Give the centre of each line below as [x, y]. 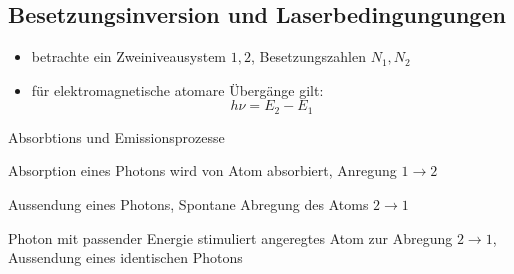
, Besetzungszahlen [308, 56]
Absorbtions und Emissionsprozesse [116, 136]
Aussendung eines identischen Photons [125, 257]
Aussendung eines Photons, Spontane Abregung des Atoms [188, 204]
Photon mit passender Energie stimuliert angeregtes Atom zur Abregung [230, 237]
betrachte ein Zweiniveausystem [129, 56]
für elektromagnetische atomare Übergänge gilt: [177, 89]
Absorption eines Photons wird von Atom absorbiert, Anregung [202, 170]
